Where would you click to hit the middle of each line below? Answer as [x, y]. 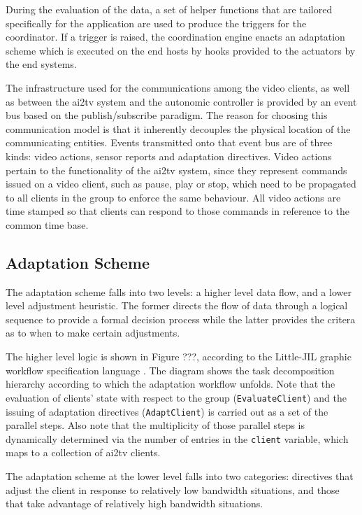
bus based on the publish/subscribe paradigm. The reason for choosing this [167, 115]
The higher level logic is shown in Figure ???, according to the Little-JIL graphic [179, 357]
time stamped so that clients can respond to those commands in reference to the [178, 211]
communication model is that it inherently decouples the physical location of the [178, 128]
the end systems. [41, 64]
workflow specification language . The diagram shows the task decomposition [170, 370]
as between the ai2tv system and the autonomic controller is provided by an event [181, 101]
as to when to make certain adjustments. [93, 333]
